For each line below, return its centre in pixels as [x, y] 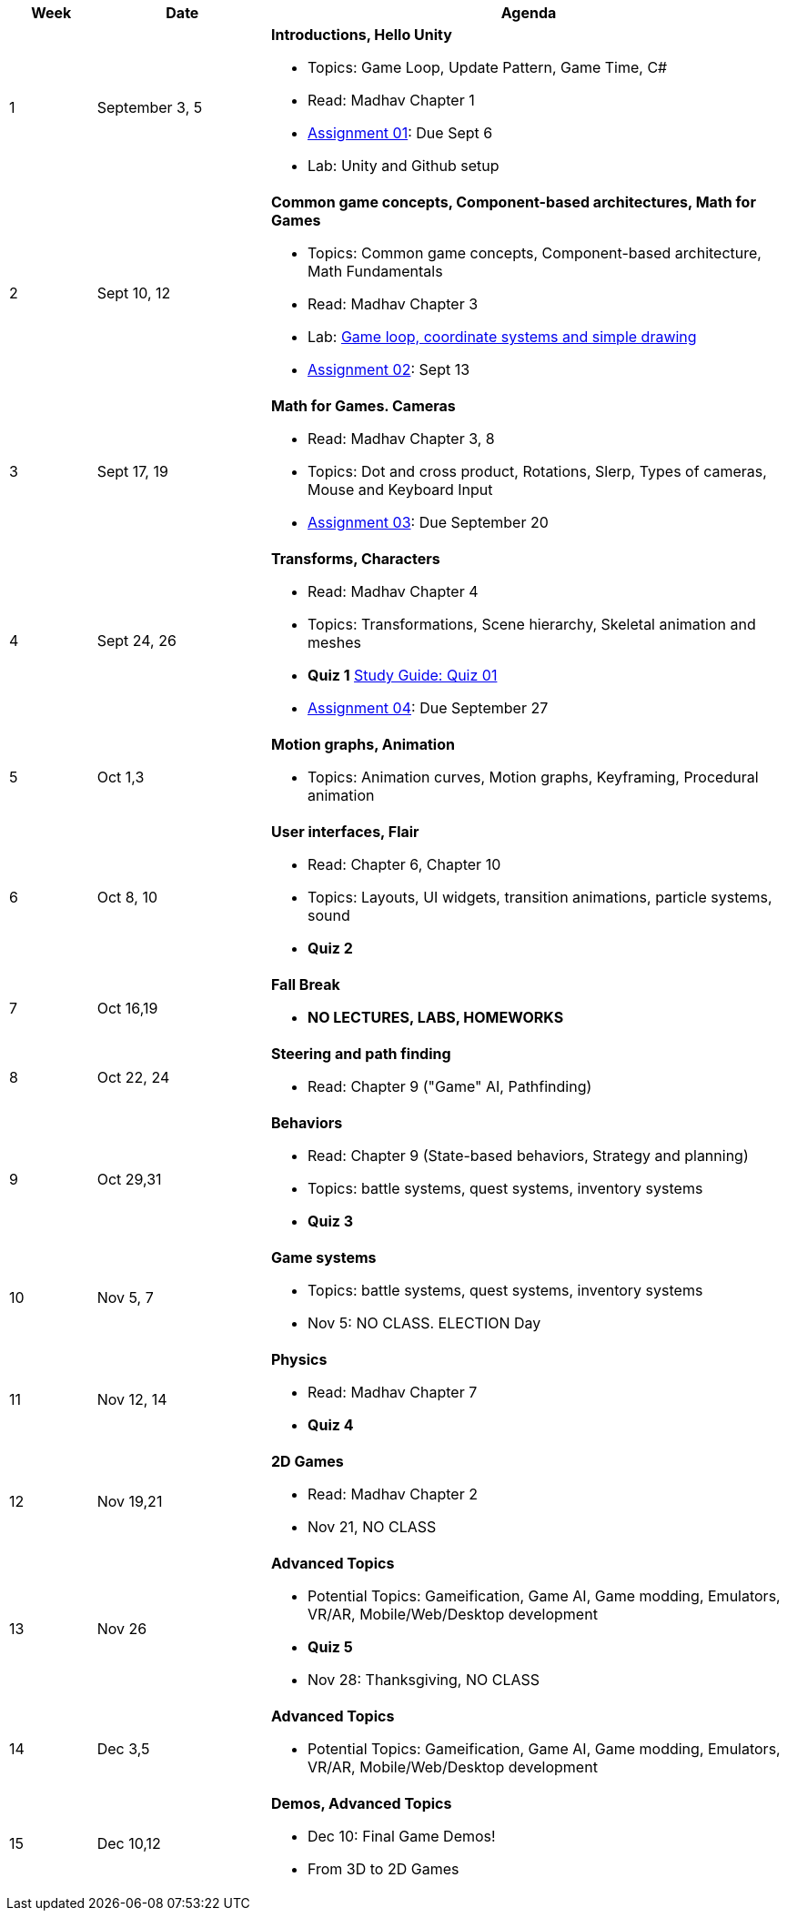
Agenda [529, 13]
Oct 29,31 [129, 1179]
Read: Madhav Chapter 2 [392, 1494]
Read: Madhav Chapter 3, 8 [401, 439]
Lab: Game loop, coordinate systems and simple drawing [502, 337]
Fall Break [305, 984]
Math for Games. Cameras [363, 406]
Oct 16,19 [127, 1008]
